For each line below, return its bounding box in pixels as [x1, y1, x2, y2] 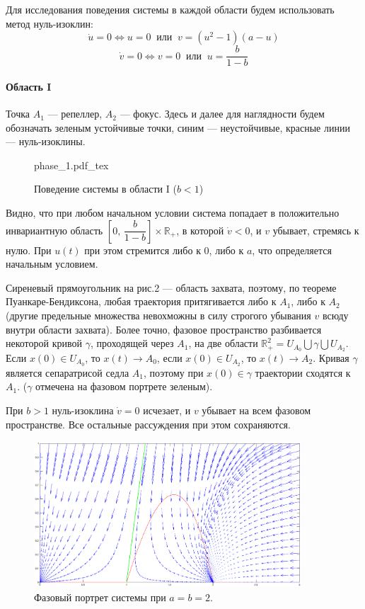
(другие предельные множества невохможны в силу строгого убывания [6, 307, 311, 322]
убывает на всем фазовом [202, 403, 311, 418]
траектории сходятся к [255, 365, 351, 380]
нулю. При [6, 242, 52, 257]
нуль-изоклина [52, 403, 114, 418]
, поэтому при [144, 365, 204, 380]
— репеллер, [47, 106, 103, 121]
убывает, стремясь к [272, 222, 359, 237]
